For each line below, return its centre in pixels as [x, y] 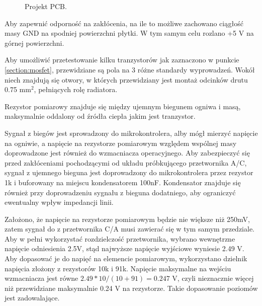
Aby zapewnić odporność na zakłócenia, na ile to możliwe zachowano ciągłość [124, 23]
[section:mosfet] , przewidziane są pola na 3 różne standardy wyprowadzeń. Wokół [130, 69]
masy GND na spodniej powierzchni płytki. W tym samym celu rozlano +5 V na [129, 33]
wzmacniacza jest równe [41, 278]
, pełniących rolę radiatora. [76, 89]
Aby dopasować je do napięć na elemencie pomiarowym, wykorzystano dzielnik [126, 258]
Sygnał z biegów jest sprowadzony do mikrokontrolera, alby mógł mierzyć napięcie [131, 133]
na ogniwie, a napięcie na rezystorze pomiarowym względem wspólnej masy [121, 143]
